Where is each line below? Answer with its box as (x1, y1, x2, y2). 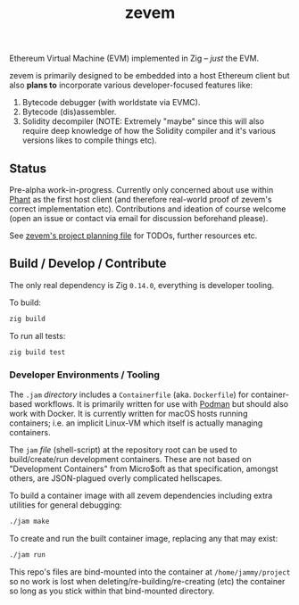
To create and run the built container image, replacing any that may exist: (9, 533, 278, 543)
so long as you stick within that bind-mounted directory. (9, 585, 215, 596)
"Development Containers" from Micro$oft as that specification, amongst (9, 463, 278, 474)
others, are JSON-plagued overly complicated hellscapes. (9, 472, 223, 484)
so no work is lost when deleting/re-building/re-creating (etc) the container (9, 576, 286, 586)
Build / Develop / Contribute (9, 256, 167, 271)
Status (9, 161, 47, 176)
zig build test (9, 347, 66, 357)
